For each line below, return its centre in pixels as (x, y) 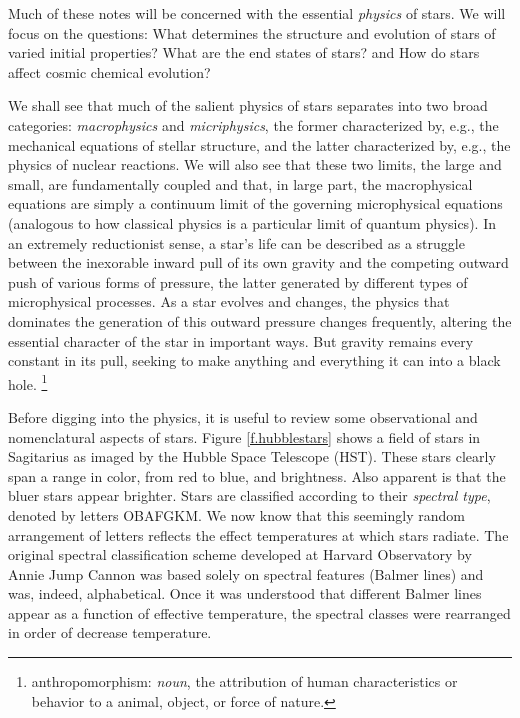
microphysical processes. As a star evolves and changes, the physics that (229, 301)
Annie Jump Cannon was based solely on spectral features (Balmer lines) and (246, 573)
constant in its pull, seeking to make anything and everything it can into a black (254, 360)
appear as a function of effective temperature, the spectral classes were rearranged (259, 612)
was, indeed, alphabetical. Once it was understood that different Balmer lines (245, 593)
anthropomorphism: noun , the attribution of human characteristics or (244, 681)
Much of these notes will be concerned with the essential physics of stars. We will (257, 13)
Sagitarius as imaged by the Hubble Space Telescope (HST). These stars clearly (252, 456)
